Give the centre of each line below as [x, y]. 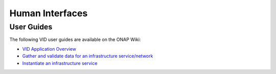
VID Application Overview [49, 49]
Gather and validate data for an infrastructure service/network [88, 56]
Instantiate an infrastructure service [60, 63]
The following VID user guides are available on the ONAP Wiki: [75, 40]
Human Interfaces [49, 13]
